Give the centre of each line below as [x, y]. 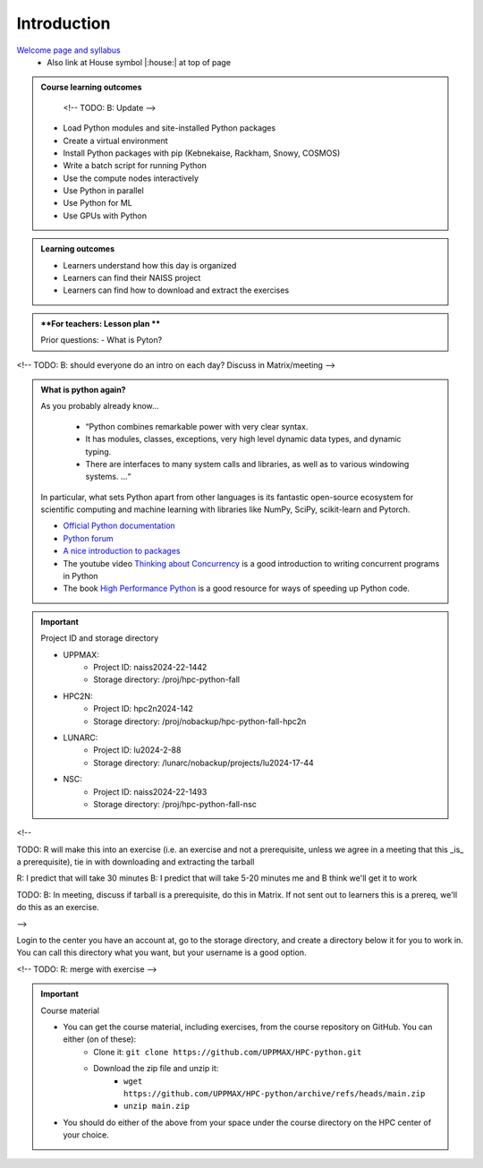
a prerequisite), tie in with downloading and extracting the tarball [136, 862]
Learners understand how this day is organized [150, 265]
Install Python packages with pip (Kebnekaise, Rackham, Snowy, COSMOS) [202, 153]
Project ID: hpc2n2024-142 [144, 709]
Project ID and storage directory [100, 638]
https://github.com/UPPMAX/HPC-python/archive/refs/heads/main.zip [275, 1093]
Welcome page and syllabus [68, 50]
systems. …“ [108, 477]
